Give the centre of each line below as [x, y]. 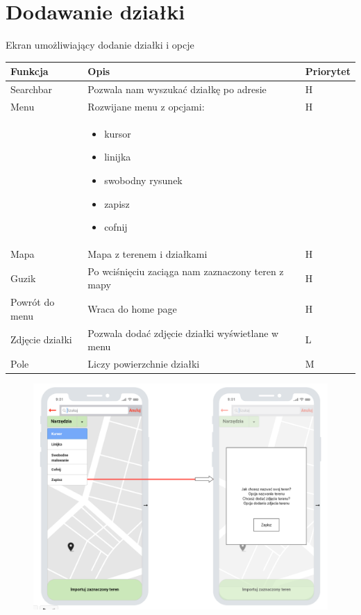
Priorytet [328, 71]
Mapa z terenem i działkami [148, 253]
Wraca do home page [132, 309]
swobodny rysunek [143, 180]
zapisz [117, 203]
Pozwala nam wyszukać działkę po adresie [177, 89]
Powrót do [33, 302]
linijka [118, 157]
